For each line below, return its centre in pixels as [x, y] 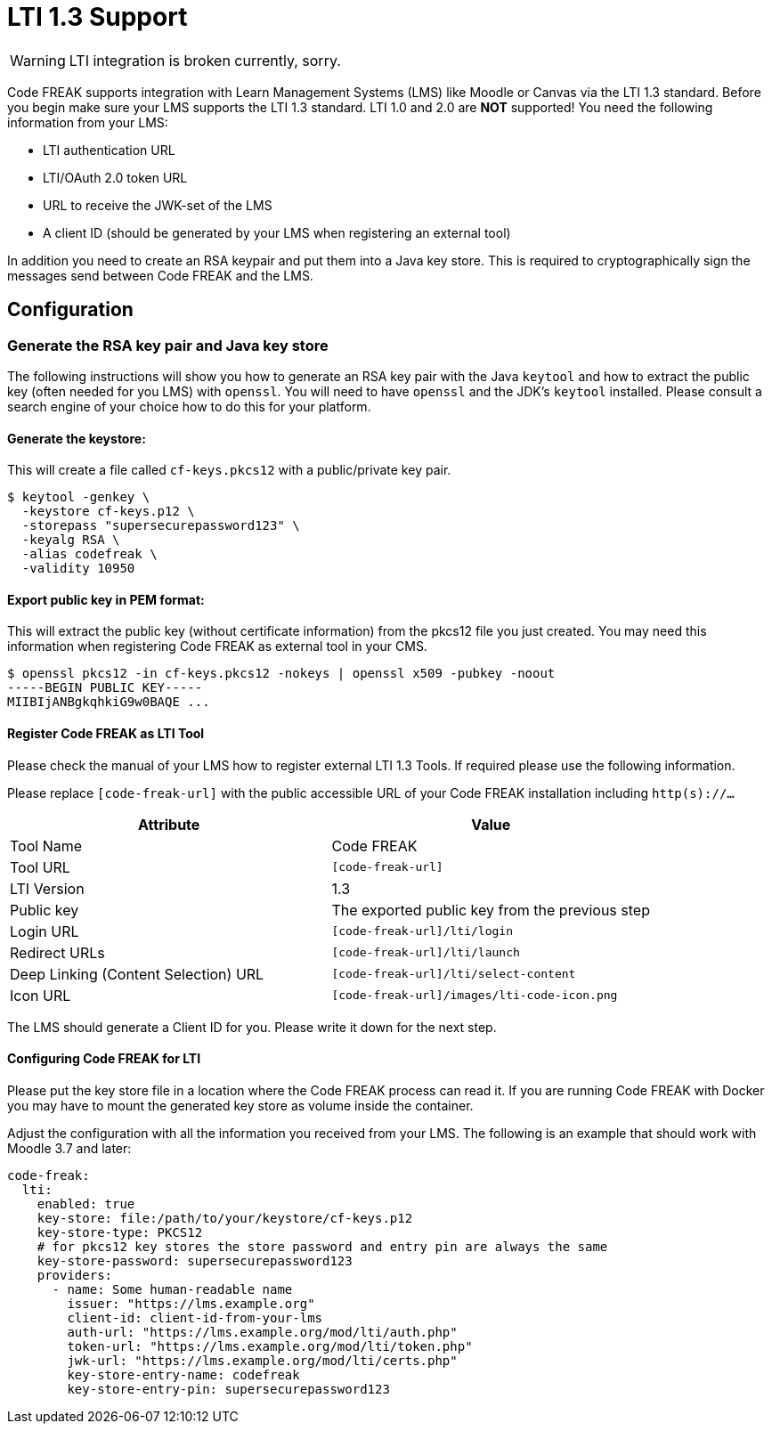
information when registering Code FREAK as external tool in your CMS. [217, 646]
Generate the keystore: [77, 438]
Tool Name [46, 846]
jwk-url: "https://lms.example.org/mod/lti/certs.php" [262, 1360]
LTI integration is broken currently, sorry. [205, 60]
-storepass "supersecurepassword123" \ [161, 526]
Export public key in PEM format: [106, 599]
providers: [75, 1275]
